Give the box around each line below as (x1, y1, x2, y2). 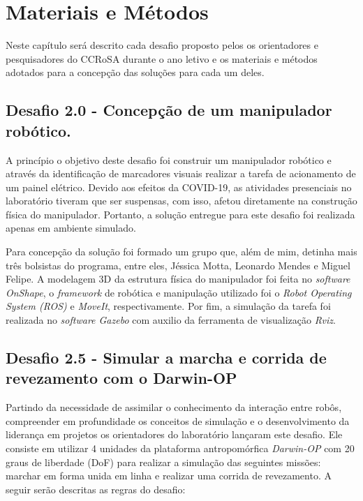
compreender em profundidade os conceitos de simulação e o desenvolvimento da (6, 413, 350, 428)
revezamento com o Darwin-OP (6, 367, 237, 389)
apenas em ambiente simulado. (6, 220, 136, 235)
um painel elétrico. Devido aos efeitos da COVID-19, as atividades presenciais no (6, 179, 352, 194)
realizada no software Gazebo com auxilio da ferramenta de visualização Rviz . (6, 313, 336, 327)
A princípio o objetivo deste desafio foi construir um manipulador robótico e (6, 152, 332, 167)
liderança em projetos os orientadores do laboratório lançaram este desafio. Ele (6, 427, 343, 442)
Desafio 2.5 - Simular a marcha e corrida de (6, 347, 327, 368)
